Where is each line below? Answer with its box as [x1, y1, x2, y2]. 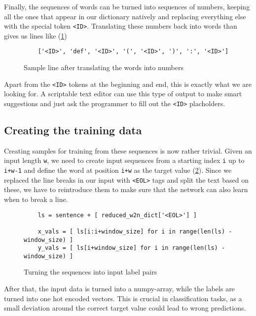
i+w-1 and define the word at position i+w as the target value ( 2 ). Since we [4, 165, 232, 175]
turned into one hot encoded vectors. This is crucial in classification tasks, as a [4, 293, 242, 303]
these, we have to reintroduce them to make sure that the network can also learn [4, 184, 248, 195]
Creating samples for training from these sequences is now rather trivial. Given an [4, 145, 252, 156]
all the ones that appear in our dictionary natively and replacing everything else [4, 11, 246, 21]
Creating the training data [4, 122, 142, 137]
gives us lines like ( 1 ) [4, 30, 67, 40]
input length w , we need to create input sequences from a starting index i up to [4, 155, 245, 165]
